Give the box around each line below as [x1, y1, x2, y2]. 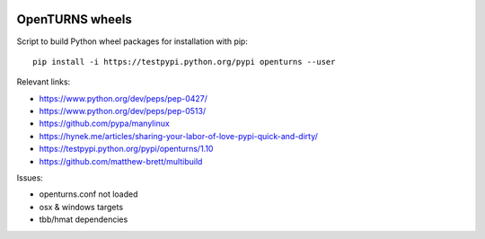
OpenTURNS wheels [16, 12, 132, 27]
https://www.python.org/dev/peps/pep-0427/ [39, 93, 208, 103]
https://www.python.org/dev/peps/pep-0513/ [39, 106, 207, 117]
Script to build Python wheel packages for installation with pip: [16, 36, 249, 47]
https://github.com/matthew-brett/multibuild [39, 155, 203, 166]
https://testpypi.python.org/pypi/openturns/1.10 [39, 144, 214, 155]
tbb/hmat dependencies [39, 214, 128, 225]
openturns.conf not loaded [39, 189, 138, 199]
